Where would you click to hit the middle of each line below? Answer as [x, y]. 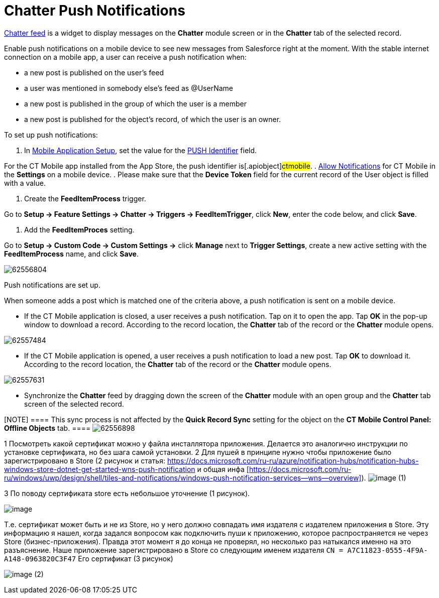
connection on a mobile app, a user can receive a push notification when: [125, 57]
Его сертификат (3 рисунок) [126, 558]
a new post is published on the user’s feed [94, 72]
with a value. [25, 183]
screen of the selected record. [74, 404]
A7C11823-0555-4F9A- [388, 550]
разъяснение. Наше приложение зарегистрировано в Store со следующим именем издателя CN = [174, 550]
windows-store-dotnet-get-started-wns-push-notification [100, 469]
